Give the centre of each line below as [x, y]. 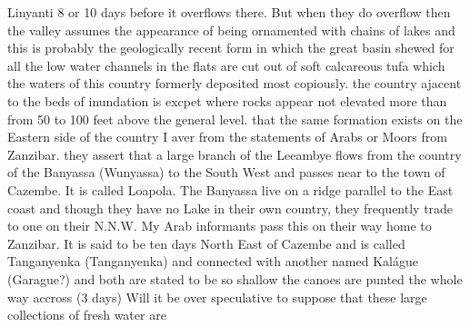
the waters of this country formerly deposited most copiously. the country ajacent [235, 83]
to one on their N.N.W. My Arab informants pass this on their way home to [220, 226]
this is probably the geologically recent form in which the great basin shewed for [231, 48]
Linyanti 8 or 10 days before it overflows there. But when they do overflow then [229, 12]
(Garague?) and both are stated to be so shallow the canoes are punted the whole [235, 278]
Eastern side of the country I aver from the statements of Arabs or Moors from [227, 137]
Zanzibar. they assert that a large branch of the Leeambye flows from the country [235, 154]
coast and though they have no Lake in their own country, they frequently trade [230, 208]
